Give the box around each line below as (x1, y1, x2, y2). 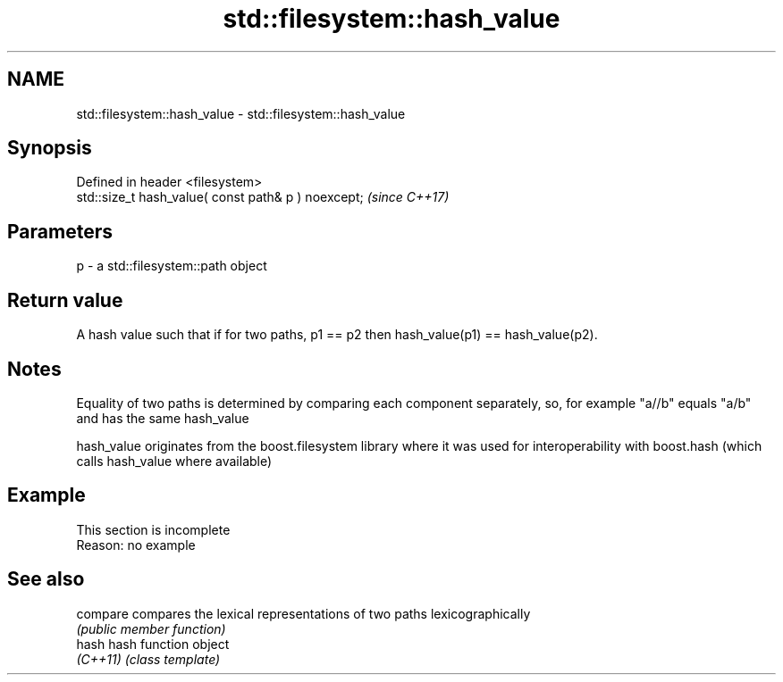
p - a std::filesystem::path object (76, 258, 267, 274)
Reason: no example (76, 536, 196, 553)
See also (7, 568, 85, 591)
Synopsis (7, 137, 92, 160)
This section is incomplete (76, 521, 231, 537)
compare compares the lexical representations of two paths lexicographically (76, 605, 531, 621)
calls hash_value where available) (76, 453, 273, 469)
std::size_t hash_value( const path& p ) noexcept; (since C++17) (76, 189, 450, 205)
